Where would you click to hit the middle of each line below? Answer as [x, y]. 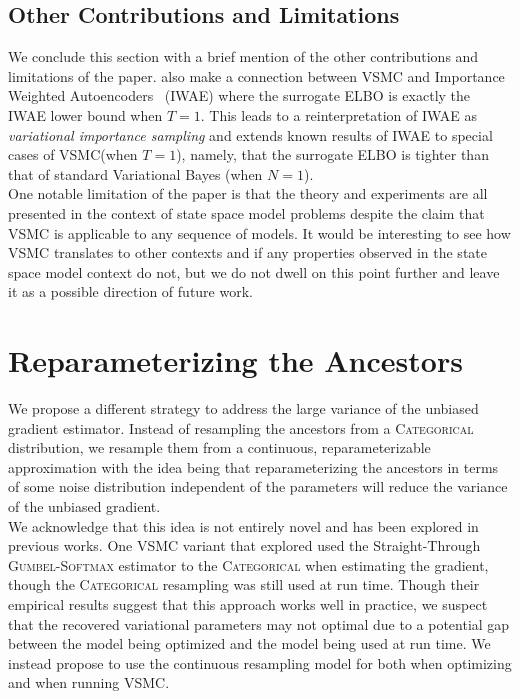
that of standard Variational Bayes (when [135, 173]
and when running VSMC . [89, 682]
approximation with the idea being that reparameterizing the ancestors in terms [253, 466]
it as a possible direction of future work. [130, 291]
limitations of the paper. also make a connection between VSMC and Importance [256, 75]
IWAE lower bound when [85, 114]
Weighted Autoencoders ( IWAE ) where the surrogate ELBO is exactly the [239, 95]
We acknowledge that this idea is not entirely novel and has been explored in [243, 525]
